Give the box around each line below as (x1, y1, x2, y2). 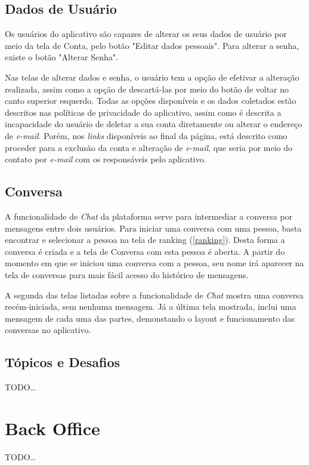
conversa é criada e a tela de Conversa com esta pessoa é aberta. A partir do (5, 245, 285, 257)
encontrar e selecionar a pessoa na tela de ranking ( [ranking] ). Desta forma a (5, 233, 285, 246)
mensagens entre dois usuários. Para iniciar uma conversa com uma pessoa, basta (5, 221, 302, 234)
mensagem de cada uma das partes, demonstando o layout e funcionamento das (5, 312, 295, 324)
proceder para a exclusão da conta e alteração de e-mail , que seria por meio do (5, 141, 293, 153)
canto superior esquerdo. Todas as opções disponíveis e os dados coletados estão (5, 94, 296, 107)
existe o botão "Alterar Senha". (5, 51, 118, 63)
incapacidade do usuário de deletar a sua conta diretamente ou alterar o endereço (5, 118, 302, 130)
